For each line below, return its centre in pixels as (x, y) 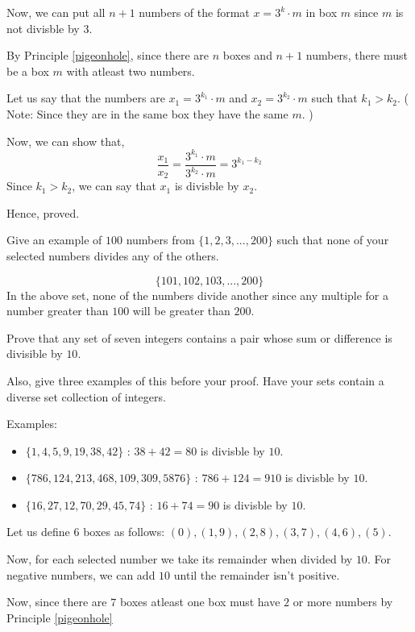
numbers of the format (194, 12)
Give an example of (54, 240)
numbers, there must (357, 55)
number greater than (58, 311)
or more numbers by (343, 602)
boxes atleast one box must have (200, 602)
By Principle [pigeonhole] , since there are (108, 55)
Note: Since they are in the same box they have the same (147, 113)
